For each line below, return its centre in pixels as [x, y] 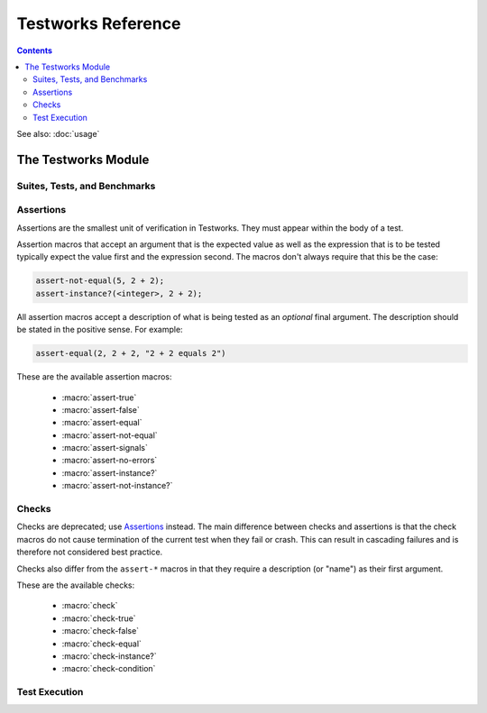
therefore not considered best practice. [90, 552]
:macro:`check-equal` [101, 644]
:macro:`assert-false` [101, 409]
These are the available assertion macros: [94, 377]
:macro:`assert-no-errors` [110, 461]
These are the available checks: [76, 585]
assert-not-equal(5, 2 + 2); [100, 281]
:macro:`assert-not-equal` [110, 435]
